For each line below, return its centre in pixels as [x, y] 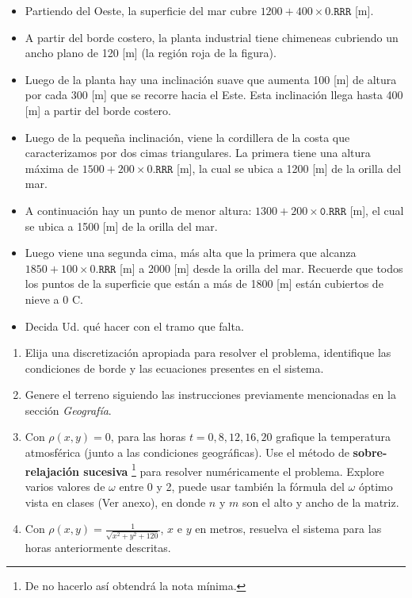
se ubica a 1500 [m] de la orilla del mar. [121, 226]
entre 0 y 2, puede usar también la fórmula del [232, 486]
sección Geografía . [68, 410]
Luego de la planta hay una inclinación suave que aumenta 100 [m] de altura [211, 79]
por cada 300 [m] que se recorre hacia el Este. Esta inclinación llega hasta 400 [214, 95]
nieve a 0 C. [54, 299]
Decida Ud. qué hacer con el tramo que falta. [134, 326]
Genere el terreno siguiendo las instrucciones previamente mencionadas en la [210, 395]
